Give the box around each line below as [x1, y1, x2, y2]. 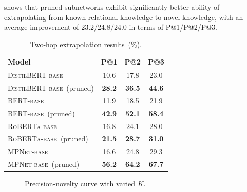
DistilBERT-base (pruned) [8, 82, 94, 93]
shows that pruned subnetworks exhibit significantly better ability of [4, 2, 220, 12]
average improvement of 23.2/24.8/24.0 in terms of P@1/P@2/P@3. [4, 22, 217, 32]
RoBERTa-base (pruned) [8, 133, 88, 144]
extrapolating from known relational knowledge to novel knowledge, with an [4, 11, 243, 22]
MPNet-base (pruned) [8, 159, 80, 169]
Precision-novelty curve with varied [25, 178, 136, 189]
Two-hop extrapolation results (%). [30, 38, 142, 49]
